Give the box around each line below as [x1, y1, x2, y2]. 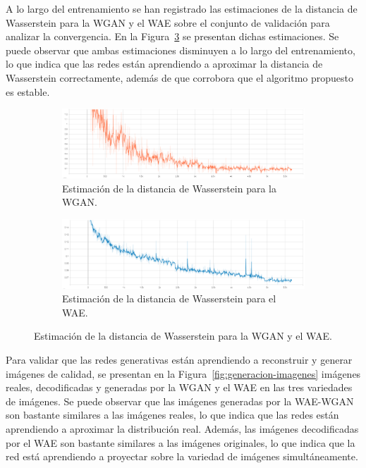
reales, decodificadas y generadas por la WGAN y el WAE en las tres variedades [6, 380, 353, 395]
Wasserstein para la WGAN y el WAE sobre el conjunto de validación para [6, 15, 330, 30]
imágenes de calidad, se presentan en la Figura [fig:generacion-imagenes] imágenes [6, 366, 361, 381]
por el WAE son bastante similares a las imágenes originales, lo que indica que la [6, 435, 355, 450]
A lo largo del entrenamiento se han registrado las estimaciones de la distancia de [6, 1, 358, 16]
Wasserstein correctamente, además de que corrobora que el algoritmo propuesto [6, 70, 353, 85]
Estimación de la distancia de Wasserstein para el [62, 291, 276, 306]
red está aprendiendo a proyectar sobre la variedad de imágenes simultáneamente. [6, 449, 358, 464]
